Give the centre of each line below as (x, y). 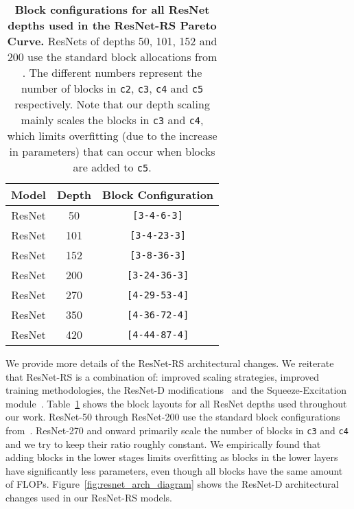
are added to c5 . (112, 167)
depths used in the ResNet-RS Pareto (112, 25)
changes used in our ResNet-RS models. (89, 497)
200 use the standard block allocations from (112, 57)
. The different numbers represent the (112, 72)
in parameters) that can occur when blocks (112, 151)
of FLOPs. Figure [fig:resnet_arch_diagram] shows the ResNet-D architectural (172, 484)
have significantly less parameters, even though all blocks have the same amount (174, 470)
